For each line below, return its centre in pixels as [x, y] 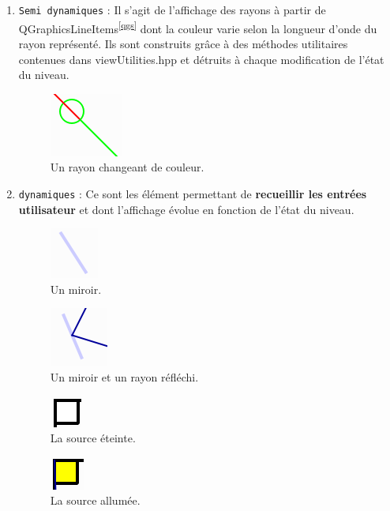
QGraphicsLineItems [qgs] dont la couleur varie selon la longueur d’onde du [198, 27]
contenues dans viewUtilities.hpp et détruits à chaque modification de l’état [201, 59]
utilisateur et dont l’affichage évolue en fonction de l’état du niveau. [186, 209]
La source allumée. [95, 500]
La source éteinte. [93, 438]
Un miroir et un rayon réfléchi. [124, 376]
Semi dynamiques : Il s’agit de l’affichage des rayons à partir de [172, 9]
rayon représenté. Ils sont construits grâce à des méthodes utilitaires [183, 43]
